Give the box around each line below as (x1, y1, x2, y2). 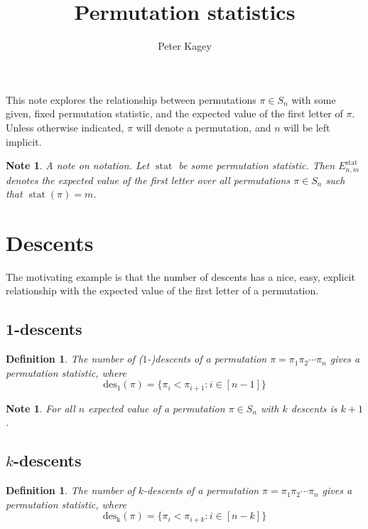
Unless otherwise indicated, (6, 119, 124, 134)
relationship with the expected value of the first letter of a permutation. (6, 283, 319, 298)
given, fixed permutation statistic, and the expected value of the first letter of (6, 106, 343, 121)
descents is (291, 400, 337, 415)
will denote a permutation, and (136, 119, 271, 134)
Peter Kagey (158, 38, 212, 53)
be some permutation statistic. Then (178, 158, 335, 173)
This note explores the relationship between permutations (6, 92, 256, 107)
